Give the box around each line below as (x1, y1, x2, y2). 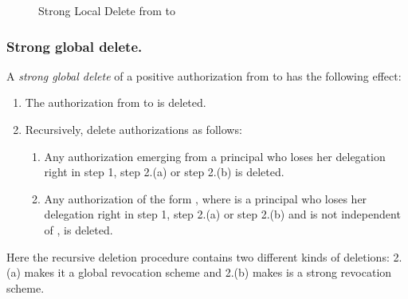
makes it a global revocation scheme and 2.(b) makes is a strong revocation (24, 264, 392, 281)
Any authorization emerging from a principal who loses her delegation (44, 148, 386, 164)
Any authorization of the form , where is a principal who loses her (44, 190, 367, 207)
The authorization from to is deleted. (25, 94, 206, 111)
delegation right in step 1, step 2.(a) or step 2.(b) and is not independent (44, 206, 401, 222)
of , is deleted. (44, 221, 113, 238)
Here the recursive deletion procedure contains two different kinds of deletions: (6, 248, 390, 265)
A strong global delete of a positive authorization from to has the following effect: (6, 67, 402, 84)
